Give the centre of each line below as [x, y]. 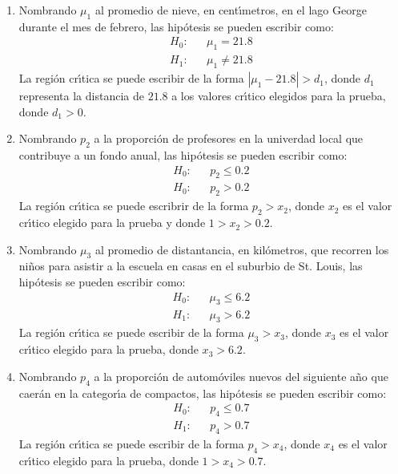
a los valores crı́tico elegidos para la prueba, [279, 96]
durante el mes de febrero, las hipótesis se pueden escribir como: [176, 26]
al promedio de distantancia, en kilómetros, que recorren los [242, 249]
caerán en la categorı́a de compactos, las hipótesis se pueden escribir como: [203, 393]
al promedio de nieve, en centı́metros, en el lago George [231, 10]
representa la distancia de [81, 96]
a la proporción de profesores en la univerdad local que [229, 138]
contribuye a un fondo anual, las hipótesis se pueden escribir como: [183, 155]
